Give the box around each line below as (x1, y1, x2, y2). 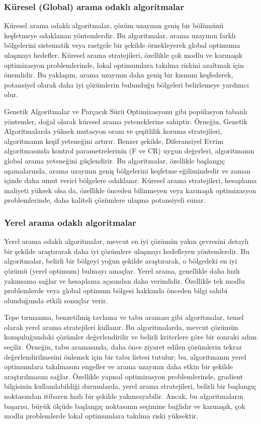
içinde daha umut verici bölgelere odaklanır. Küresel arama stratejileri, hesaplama (4, 175, 257, 186)
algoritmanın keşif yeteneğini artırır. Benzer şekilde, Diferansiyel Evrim (4, 135, 223, 146)
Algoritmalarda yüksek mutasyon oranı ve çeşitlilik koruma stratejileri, (4, 126, 222, 136)
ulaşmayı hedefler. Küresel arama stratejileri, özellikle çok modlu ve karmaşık (4, 50, 243, 60)
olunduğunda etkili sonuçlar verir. (4, 295, 108, 305)
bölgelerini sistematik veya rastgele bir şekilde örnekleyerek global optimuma (4, 40, 240, 50)
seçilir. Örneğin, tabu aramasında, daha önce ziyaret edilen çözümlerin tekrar (4, 342, 242, 352)
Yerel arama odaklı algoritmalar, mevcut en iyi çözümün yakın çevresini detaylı (4, 236, 249, 246)
